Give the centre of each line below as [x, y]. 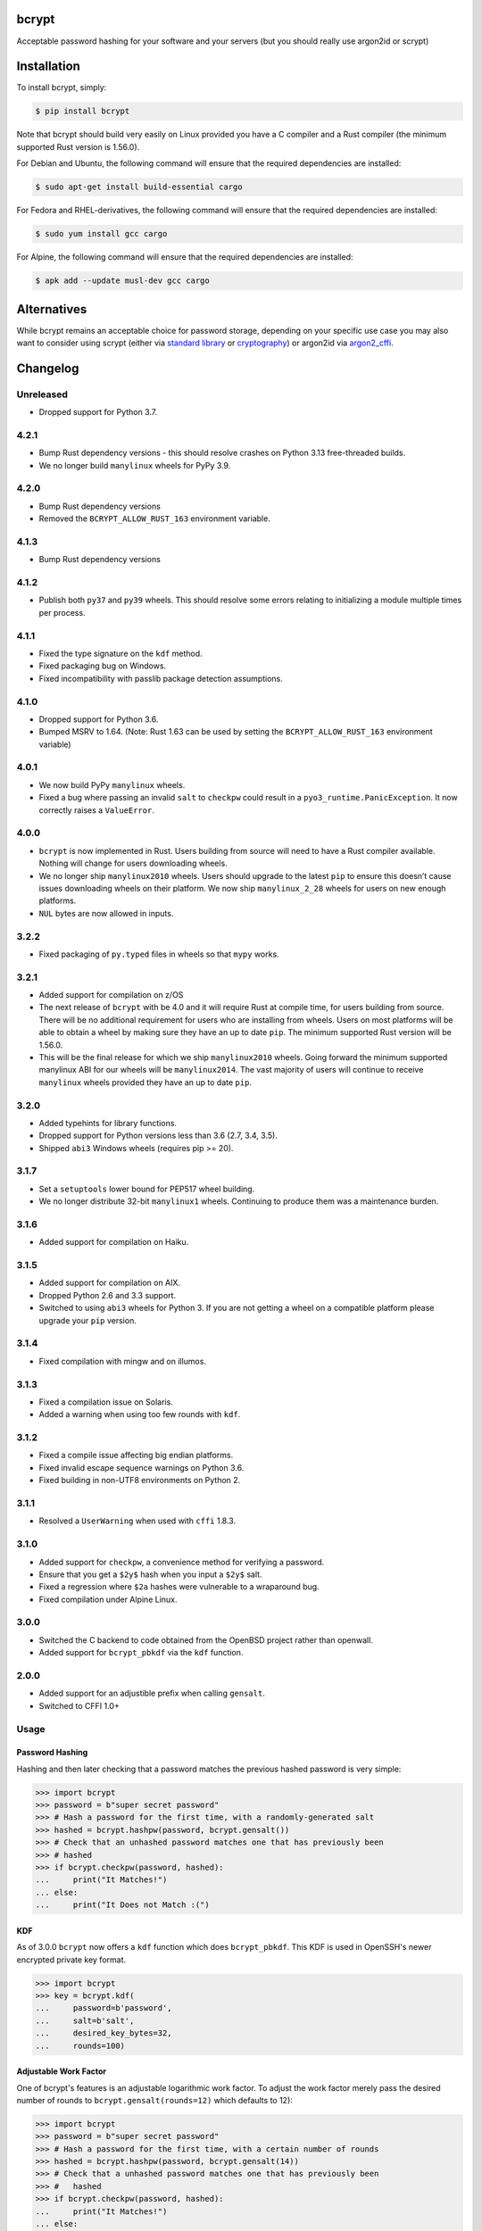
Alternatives [52, 309]
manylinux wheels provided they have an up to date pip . [145, 1082]
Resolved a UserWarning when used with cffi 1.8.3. [137, 1521]
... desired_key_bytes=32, [104, 2033]
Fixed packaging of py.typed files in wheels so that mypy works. [159, 954]
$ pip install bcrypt [83, 111]
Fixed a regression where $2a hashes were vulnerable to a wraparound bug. [179, 1587]
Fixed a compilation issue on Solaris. [106, 1402]
